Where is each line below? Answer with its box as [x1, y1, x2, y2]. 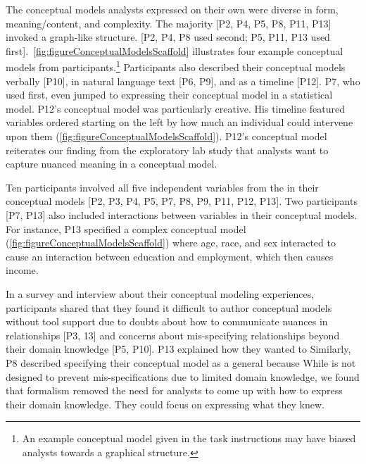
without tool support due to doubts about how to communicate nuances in [6, 314, 328, 329]
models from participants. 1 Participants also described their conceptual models [6, 58, 346, 75]
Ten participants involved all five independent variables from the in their [6, 180, 319, 194]
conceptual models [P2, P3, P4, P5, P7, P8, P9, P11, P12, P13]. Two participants [6, 194, 358, 208]
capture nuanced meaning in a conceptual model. [6, 156, 217, 171]
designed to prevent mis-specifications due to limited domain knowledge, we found [6, 369, 360, 384]
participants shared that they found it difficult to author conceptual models [6, 300, 332, 315]
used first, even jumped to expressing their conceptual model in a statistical [6, 87, 333, 102]
